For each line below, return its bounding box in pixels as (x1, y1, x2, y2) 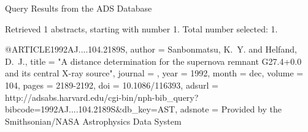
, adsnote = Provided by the (175, 103, 282, 116)
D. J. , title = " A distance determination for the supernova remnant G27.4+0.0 (5, 54, 302, 67)
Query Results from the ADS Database (5, 2, 152, 14)
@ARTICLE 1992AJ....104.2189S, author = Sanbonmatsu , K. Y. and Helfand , (5, 43, 297, 56)
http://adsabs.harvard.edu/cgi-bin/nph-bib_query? (5, 90, 199, 103)
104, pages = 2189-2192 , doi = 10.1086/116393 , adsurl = (5, 78, 218, 91)
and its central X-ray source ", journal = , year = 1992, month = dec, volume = (5, 67, 304, 79)
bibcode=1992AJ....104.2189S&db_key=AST (5, 103, 175, 116)
